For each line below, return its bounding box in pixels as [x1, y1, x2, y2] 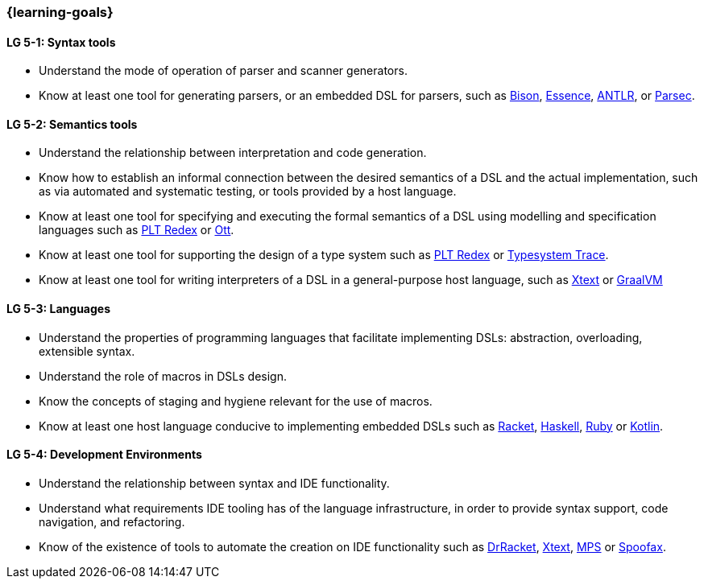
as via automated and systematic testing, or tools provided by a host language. [39, 184, 457, 199]
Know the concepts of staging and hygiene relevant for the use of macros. [39, 393, 433, 408]
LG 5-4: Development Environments [6, 447, 202, 462]
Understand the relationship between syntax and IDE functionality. [39, 476, 390, 490]
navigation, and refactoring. [39, 514, 185, 529]
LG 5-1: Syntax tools [6, 35, 116, 49]
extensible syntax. [39, 344, 135, 358]
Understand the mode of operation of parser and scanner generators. [39, 64, 408, 78]
